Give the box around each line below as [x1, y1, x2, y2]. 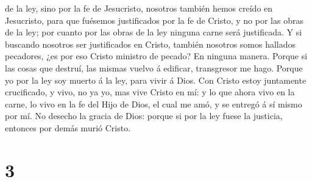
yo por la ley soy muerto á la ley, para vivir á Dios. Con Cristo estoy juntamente [5, 73, 307, 86]
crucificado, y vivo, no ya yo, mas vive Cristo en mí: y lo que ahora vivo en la [5, 86, 295, 98]
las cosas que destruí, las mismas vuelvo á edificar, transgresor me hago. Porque [5, 61, 303, 74]
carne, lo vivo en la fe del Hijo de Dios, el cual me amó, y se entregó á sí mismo [5, 97, 302, 110]
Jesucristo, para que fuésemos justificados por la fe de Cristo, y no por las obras [5, 13, 303, 26]
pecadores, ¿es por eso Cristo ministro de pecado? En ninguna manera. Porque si [5, 49, 308, 62]
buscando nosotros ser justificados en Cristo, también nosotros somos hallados [5, 37, 296, 50]
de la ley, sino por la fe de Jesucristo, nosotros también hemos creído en [5, 2, 273, 14]
